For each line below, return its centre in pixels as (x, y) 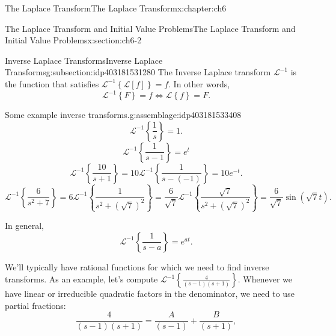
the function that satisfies (52, 83)
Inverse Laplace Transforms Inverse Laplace (84, 60)
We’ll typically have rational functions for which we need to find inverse (137, 266)
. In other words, (199, 83)
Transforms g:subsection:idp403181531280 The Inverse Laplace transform (138, 72)
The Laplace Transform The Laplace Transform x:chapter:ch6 (116, 8)
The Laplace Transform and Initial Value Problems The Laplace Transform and (150, 28)
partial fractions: (35, 305)
